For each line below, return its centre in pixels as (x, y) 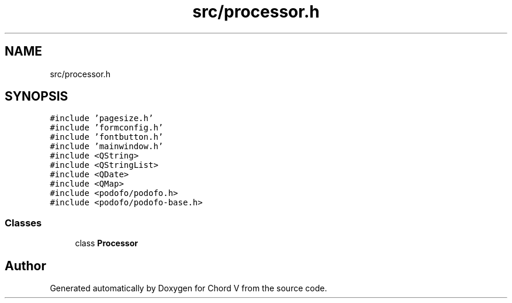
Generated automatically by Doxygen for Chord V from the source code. (188, 288)
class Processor (106, 243)
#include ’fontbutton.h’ (107, 137)
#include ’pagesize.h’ (102, 118)
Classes (23, 223)
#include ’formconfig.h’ (107, 128)
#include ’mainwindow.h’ (107, 147)
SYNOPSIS (37, 97)
